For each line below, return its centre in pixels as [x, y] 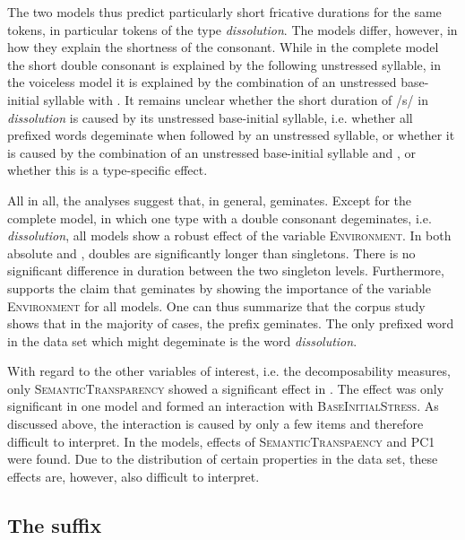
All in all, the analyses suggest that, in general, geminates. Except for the [209, 200]
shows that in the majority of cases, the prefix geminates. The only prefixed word [231, 323]
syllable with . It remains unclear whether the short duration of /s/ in [236, 99]
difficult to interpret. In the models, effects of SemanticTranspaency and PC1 [221, 441]
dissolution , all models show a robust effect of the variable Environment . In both [229, 235]
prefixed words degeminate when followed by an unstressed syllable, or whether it [231, 135]
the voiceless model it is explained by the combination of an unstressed [202, 82]
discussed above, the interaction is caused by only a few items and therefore [215, 424]
